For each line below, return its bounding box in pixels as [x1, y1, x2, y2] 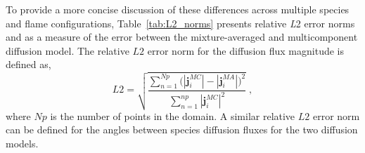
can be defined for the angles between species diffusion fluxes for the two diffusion [6, 122, 358, 137]
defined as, [6, 57, 51, 72]
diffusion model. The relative [6, 43, 129, 58]
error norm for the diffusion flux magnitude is [147, 43, 344, 58]
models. [6, 135, 39, 150]
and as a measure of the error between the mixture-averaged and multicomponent [6, 29, 358, 44]
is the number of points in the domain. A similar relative [50, 108, 295, 123]
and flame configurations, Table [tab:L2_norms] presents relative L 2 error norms [6, 15, 355, 30]
